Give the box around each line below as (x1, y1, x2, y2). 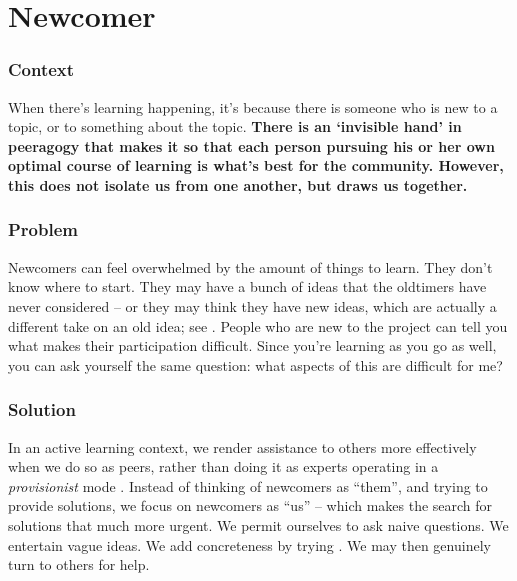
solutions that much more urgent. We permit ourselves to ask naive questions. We (8, 514, 509, 535)
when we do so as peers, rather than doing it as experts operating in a (8, 456, 439, 477)
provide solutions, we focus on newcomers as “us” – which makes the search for (8, 495, 493, 516)
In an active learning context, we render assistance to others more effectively (8, 436, 477, 457)
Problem (8, 217, 78, 242)
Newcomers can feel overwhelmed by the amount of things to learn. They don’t (8, 256, 493, 277)
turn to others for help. (8, 554, 150, 575)
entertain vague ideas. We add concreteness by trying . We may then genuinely (8, 534, 491, 555)
